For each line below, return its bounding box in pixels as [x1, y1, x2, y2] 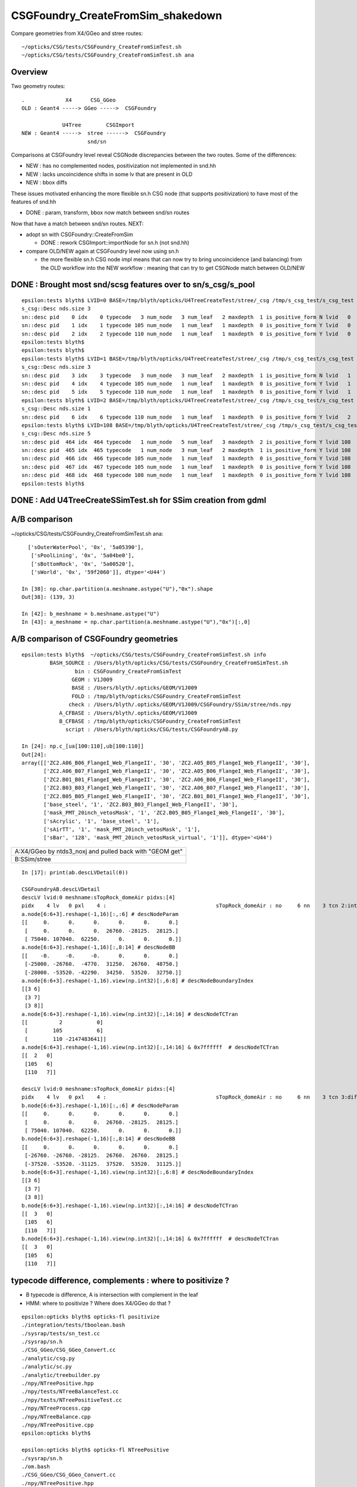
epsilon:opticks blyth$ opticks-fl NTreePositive [21, 1447, 170, 1454]
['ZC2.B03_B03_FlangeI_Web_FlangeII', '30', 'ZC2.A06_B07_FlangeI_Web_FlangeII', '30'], [43, 785, 311, 791]
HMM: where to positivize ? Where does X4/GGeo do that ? [26, 1300, 171, 1307]
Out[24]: [21, 751, 47, 758]
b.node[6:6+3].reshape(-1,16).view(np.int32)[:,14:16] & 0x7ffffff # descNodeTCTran [21, 1235, 279, 1243]
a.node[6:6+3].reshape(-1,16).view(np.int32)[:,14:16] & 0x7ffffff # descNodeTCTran [21, 1044, 279, 1051]
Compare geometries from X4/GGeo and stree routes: [11, 30, 143, 37]
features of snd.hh [11, 198, 57, 205]
